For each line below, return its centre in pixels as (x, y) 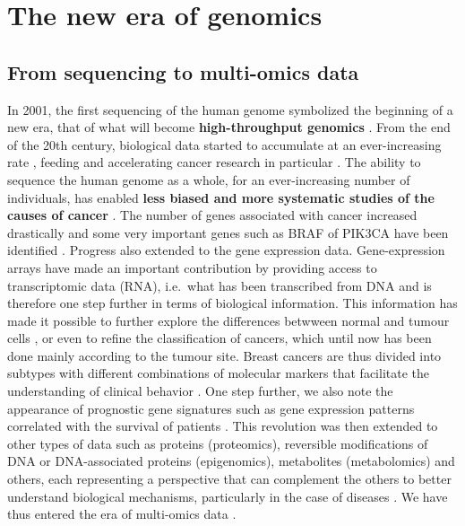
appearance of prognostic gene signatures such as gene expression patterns (211, 408)
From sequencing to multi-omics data (183, 71)
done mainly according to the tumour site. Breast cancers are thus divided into (224, 355)
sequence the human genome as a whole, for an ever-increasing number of (209, 179)
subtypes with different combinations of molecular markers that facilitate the (219, 373)
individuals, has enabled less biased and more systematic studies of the (221, 197)
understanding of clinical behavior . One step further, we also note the (200, 391)
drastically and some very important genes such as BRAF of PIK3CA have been (228, 232)
